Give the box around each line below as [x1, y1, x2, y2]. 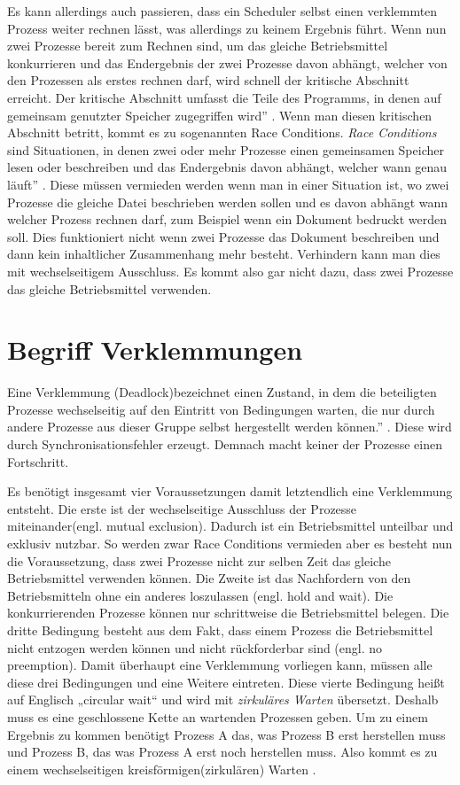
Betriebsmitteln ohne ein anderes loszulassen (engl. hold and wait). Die [7, 586, 394, 604]
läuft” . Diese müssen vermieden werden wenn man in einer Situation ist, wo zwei [7, 175, 449, 193]
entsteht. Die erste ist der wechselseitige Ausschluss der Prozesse [7, 499, 357, 517]
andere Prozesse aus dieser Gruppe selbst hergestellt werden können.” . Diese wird [7, 417, 452, 436]
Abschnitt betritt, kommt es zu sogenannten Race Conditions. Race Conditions [7, 123, 437, 142]
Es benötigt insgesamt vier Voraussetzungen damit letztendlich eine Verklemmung [7, 482, 453, 501]
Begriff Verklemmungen [7, 331, 303, 368]
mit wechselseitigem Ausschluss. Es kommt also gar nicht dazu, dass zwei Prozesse [7, 261, 454, 280]
